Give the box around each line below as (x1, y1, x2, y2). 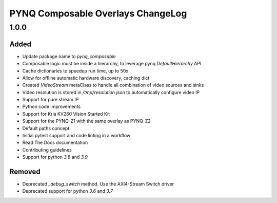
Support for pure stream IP (22, 97, 79, 103)
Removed (9, 168, 41, 176)
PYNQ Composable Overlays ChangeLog (9, 8, 187, 19)
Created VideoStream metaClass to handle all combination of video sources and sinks (22, 82, 204, 88)
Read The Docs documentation (22, 139, 88, 146)
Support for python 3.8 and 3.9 (22, 154, 88, 160)
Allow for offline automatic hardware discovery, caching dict (22, 75, 150, 81)
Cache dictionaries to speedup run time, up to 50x (22, 67, 129, 74)
